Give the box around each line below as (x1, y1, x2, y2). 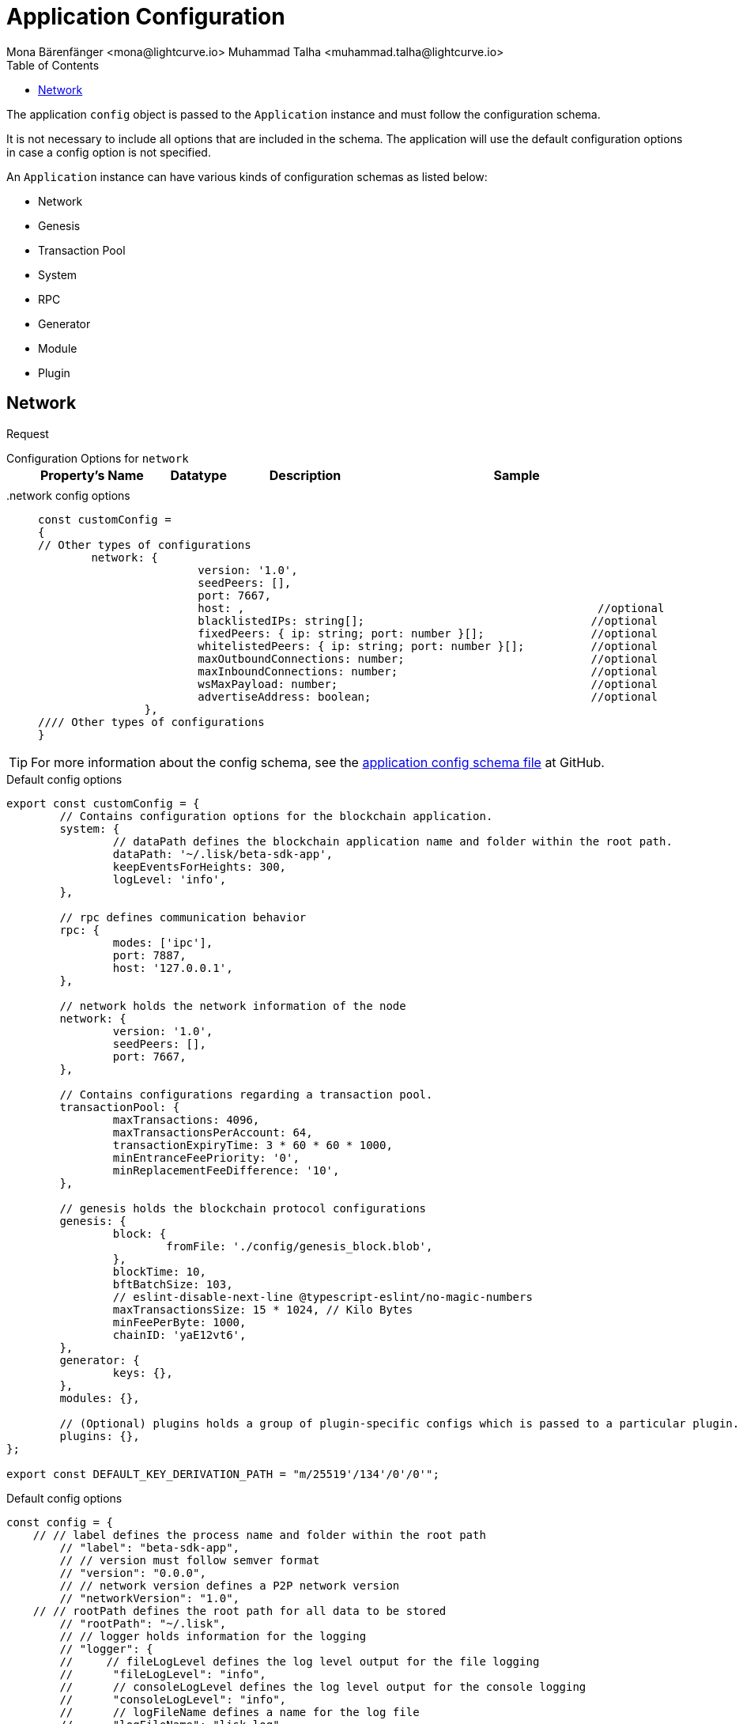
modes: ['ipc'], (112, 936, 213, 949)
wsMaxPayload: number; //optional (198, 677, 658, 690)
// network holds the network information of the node (59, 999, 406, 1012)
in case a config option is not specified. (6, 145, 211, 159)
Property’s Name (40, 467, 144, 483)
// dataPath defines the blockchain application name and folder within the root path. (112, 834, 673, 848)
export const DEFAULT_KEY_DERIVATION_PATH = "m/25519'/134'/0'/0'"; (6, 1467, 439, 1480)
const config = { (6, 1515, 113, 1529)
